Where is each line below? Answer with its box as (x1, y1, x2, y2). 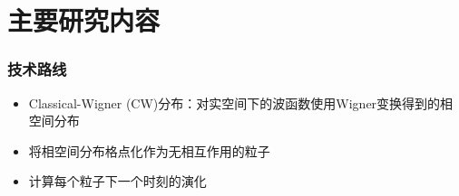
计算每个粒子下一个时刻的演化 (28, 172, 207, 191)
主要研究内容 (7, 2, 161, 39)
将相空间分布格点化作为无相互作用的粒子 (28, 141, 270, 160)
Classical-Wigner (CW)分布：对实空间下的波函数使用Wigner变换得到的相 (28, 93, 454, 112)
